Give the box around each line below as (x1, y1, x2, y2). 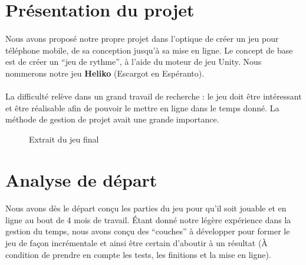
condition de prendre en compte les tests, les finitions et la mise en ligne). (5, 248, 271, 260)
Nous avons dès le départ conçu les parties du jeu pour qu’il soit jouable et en (5, 202, 287, 214)
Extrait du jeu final (29, 132, 99, 145)
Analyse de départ (5, 167, 157, 191)
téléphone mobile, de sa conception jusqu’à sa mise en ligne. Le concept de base (5, 44, 293, 56)
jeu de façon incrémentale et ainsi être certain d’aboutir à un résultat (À (5, 237, 268, 249)
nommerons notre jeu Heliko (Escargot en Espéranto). (5, 67, 205, 79)
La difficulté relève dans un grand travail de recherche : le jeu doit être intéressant (5, 90, 302, 102)
